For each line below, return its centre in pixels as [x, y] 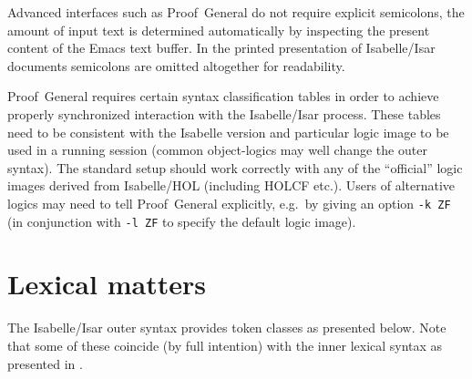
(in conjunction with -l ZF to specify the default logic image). [182, 221]
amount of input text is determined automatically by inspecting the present [219, 30]
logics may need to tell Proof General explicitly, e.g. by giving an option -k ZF [229, 203]
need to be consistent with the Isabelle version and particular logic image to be [228, 132]
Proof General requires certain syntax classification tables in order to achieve [223, 96]
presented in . [45, 363]
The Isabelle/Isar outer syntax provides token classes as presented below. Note [227, 328]
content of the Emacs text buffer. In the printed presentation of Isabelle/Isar [221, 48]
